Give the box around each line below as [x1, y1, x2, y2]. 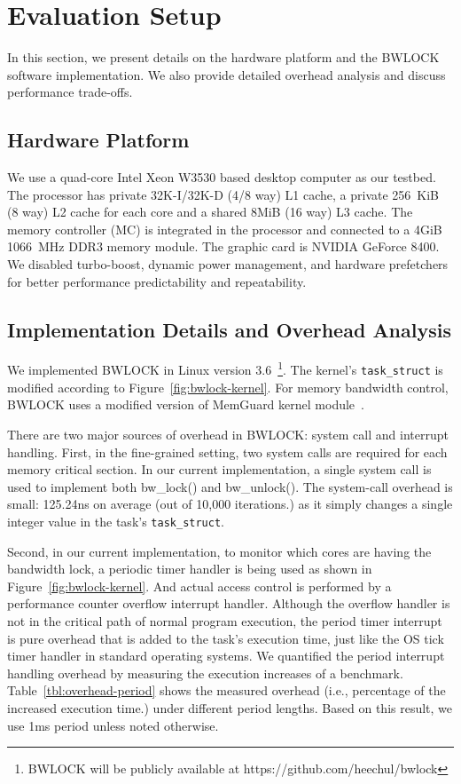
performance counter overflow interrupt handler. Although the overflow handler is [7, 594, 450, 613]
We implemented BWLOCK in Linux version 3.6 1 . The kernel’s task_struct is [7, 358, 443, 379]
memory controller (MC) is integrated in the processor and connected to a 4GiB [7, 219, 442, 238]
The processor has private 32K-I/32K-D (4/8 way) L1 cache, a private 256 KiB [7, 185, 440, 203]
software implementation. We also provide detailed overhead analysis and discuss [7, 65, 446, 83]
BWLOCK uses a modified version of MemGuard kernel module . [7, 395, 364, 414]
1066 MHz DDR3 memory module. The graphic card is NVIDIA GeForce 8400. [7, 237, 440, 256]
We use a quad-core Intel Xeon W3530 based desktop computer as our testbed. [7, 168, 436, 186]
